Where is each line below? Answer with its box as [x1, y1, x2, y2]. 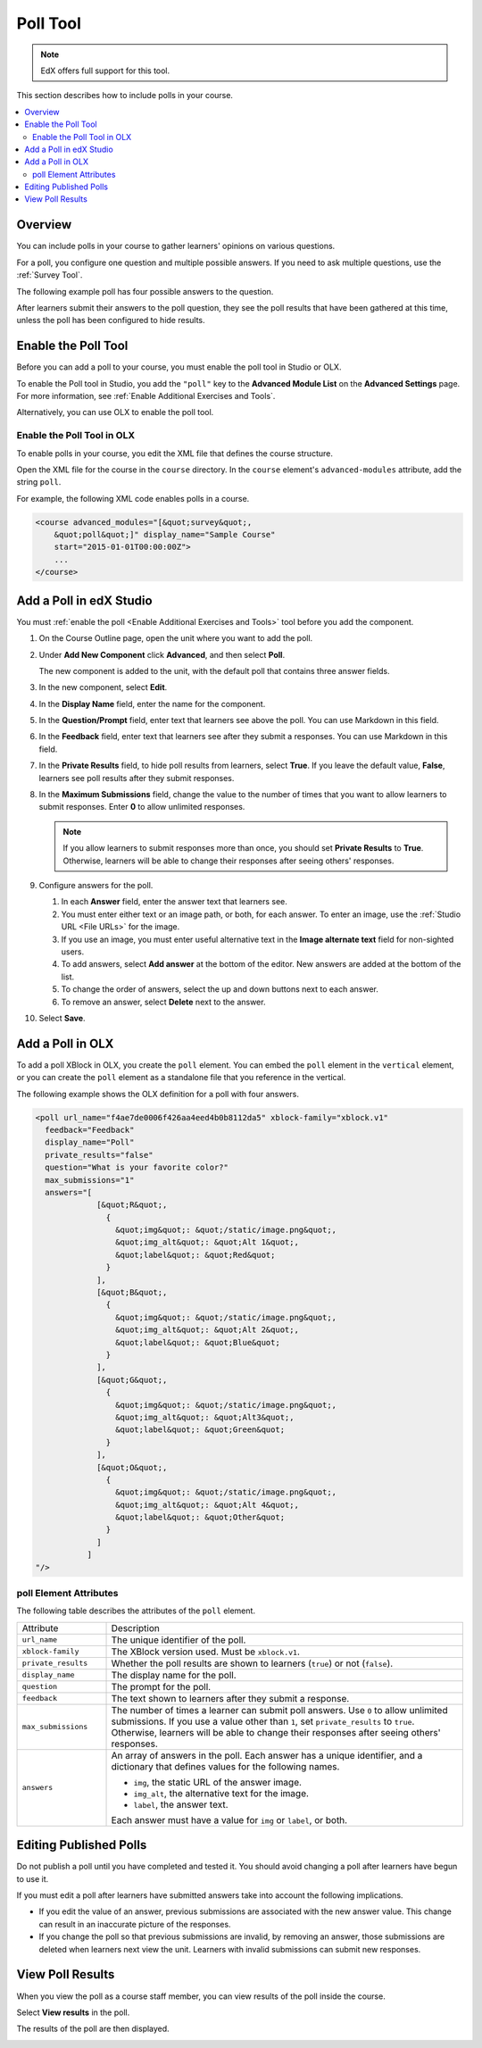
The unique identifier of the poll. [111, 1634, 246, 1646]
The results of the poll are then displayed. [16, 2023, 170, 2035]
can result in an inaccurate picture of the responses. [38, 1919, 231, 1929]
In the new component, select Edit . [38, 682, 168, 693]
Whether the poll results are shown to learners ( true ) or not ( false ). [111, 1657, 394, 1669]
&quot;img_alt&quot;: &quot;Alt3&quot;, [114, 1411, 295, 1422]
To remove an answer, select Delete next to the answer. [61, 996, 266, 1007]
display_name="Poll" [45, 1137, 135, 1147]
